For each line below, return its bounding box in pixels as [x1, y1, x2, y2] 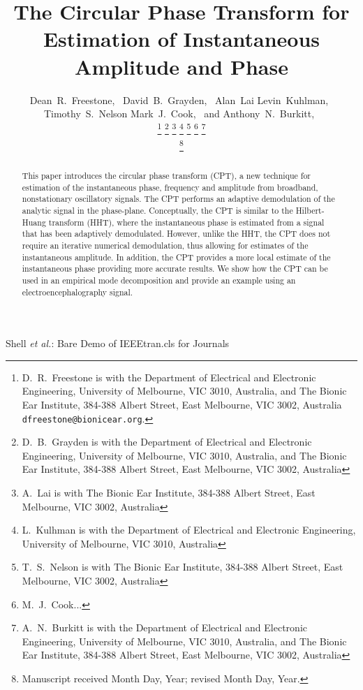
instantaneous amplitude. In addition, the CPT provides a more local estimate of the [22, 251, 331, 263]
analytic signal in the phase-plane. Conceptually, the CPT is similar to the [22, 204, 293, 216]
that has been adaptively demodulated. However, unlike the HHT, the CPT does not [22, 228, 331, 240]
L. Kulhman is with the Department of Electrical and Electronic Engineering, [22, 522, 356, 537]
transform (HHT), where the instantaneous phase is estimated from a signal [48, 216, 325, 228]
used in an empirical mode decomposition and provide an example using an [22, 274, 296, 286]
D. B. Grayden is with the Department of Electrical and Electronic [22, 434, 312, 449]
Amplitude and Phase [75, 52, 288, 80]
